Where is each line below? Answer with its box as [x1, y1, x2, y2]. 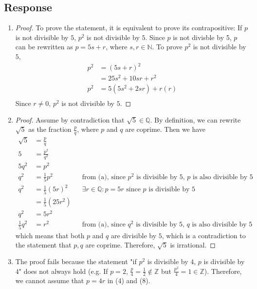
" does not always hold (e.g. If [18, 266, 108, 276]
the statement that [15, 240, 72, 250]
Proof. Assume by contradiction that [15, 114, 125, 124]
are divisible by [110, 230, 157, 240]
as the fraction [28, 124, 72, 134]
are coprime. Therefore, [85, 240, 155, 250]
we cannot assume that [15, 275, 84, 286]
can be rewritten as [15, 41, 73, 52]
